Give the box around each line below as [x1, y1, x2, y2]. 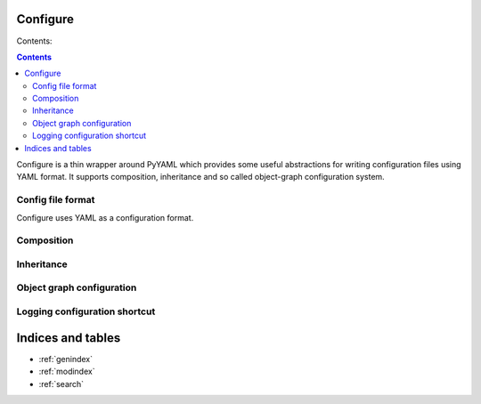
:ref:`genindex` [38, 353, 94, 364]
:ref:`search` [38, 378, 85, 389]
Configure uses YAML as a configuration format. [16, 212, 194, 222]
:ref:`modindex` [38, 366, 95, 377]
